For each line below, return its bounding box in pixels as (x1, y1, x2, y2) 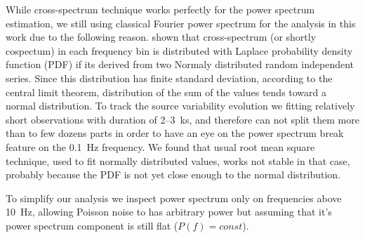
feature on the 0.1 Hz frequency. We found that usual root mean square (6, 139, 315, 154)
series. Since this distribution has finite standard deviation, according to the (6, 70, 333, 85)
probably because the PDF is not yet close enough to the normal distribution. (6, 167, 341, 182)
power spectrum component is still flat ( (6, 218, 178, 232)
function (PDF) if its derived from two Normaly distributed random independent (6, 57, 354, 72)
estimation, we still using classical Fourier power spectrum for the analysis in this (6, 15, 356, 30)
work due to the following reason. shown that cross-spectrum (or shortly (6, 29, 317, 44)
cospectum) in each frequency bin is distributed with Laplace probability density (6, 43, 353, 58)
